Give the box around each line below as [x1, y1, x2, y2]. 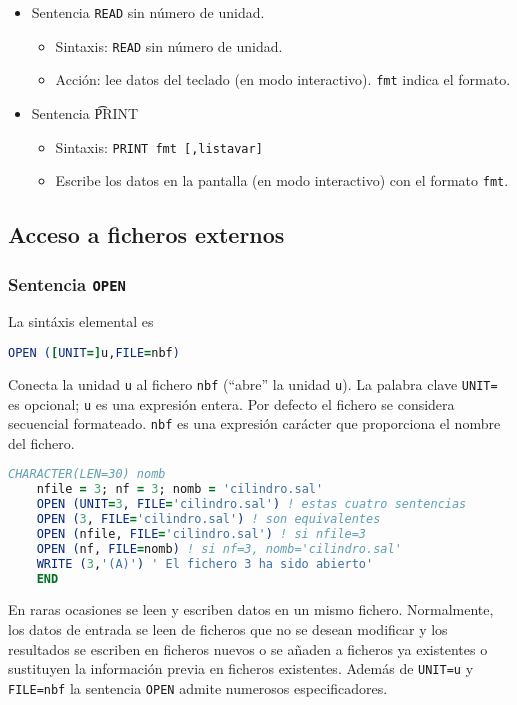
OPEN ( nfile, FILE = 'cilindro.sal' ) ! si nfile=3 [36, 526, 367, 541]
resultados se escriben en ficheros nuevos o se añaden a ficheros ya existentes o [8, 638, 488, 659]
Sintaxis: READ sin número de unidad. [55, 35, 283, 56]
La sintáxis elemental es [8, 311, 154, 332]
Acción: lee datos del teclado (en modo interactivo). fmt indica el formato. [55, 69, 511, 90]
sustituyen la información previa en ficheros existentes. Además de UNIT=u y [8, 658, 474, 679]
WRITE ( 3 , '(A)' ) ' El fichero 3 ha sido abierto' [36, 556, 374, 571]
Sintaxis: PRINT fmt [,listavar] [55, 136, 263, 157]
